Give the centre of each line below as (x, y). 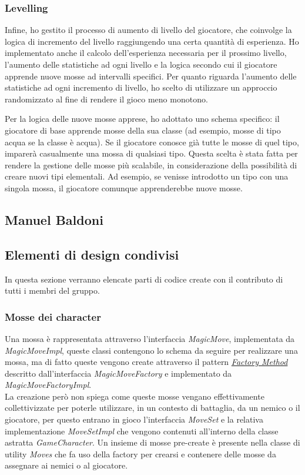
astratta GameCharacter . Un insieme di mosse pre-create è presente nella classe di (152, 442)
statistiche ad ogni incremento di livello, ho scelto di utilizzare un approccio (141, 87)
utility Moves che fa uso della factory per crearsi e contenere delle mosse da (140, 454)
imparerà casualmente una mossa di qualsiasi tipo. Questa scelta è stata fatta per (151, 153)
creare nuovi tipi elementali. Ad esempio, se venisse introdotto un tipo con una (147, 176)
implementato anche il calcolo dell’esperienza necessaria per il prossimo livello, (146, 53)
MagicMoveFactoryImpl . (48, 385)
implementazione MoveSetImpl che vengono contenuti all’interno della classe (142, 431)
